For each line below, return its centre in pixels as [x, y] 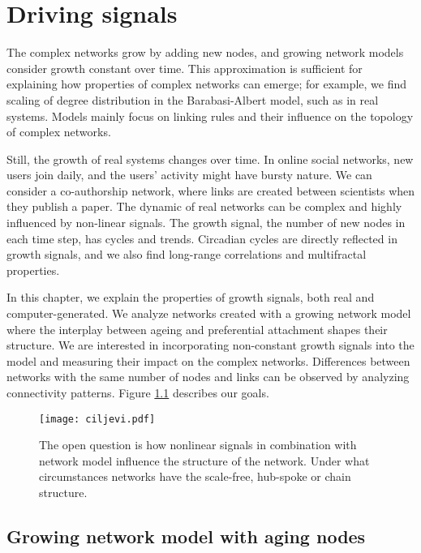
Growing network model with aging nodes [186, 536]
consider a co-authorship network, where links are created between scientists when [211, 190]
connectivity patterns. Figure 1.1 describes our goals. [138, 392]
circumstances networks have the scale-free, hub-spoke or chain [195, 476]
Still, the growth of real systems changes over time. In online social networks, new [210, 159]
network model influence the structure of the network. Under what [204, 460]
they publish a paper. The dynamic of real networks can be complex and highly [204, 206]
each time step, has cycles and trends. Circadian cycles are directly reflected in [202, 238]
